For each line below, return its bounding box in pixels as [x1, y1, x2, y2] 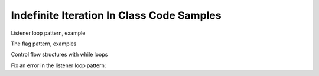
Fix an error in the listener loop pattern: [11, 62, 106, 69]
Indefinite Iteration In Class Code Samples [11, 9, 222, 22]
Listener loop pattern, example [11, 29, 86, 37]
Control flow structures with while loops [11, 51, 108, 58]
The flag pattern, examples [11, 40, 77, 47]
